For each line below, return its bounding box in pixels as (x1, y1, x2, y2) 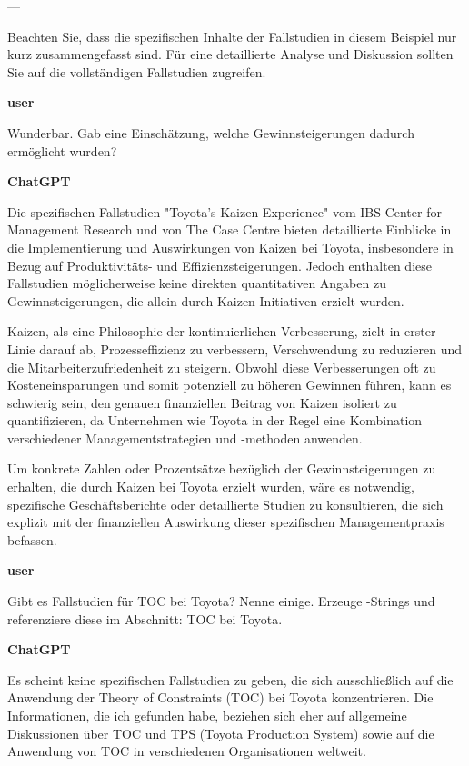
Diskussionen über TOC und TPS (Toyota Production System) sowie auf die (7, 723, 434, 742)
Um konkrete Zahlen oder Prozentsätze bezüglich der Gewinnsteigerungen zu (7, 459, 436, 478)
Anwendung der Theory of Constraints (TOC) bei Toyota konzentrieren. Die (7, 688, 434, 707)
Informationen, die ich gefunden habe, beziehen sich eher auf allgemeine (7, 706, 407, 724)
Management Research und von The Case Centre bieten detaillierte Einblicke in (7, 220, 452, 239)
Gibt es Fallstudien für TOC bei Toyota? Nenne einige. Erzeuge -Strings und (7, 592, 435, 611)
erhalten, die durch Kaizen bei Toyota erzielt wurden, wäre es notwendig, (7, 477, 414, 496)
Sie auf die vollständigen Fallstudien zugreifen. (7, 62, 266, 81)
